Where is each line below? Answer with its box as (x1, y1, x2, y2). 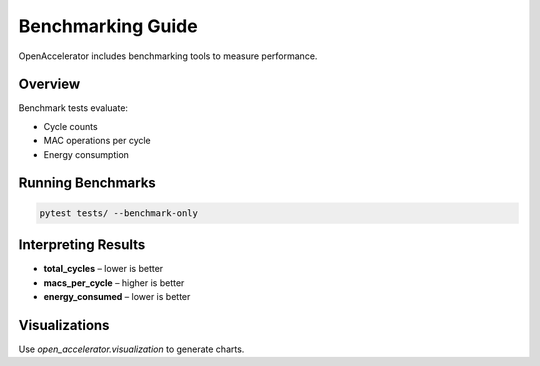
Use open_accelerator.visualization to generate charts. (18, 343, 245, 355)
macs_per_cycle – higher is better (43, 276, 185, 289)
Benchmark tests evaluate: (18, 102, 129, 114)
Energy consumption (43, 148, 130, 160)
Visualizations (18, 316, 110, 334)
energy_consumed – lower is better (43, 290, 191, 302)
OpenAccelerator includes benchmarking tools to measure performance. (18, 50, 318, 62)
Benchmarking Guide (18, 15, 199, 37)
